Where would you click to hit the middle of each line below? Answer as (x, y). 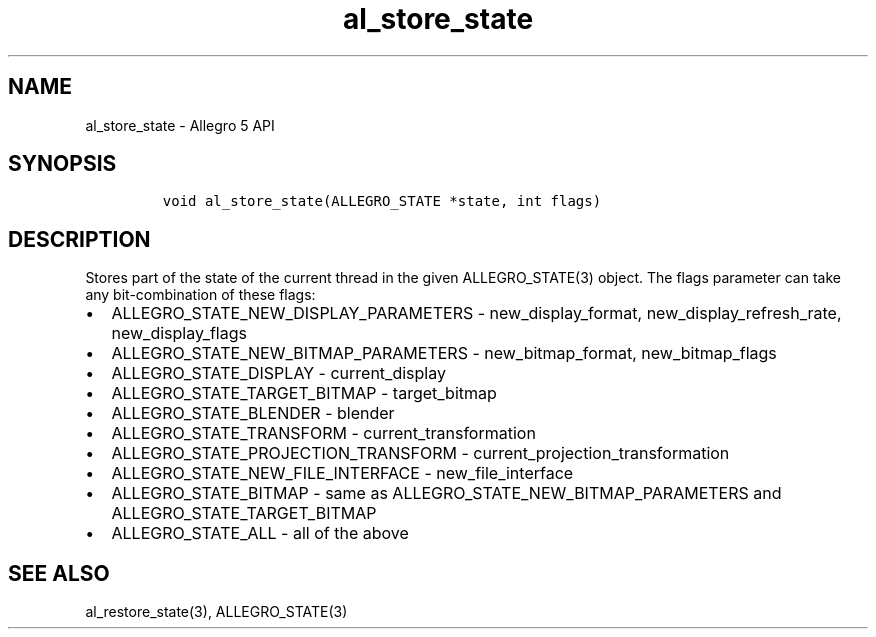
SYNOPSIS (62, 164)
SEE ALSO (59, 573)
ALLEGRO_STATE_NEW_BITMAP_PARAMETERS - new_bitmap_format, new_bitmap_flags (444, 353)
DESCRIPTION (79, 239)
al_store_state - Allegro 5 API (180, 125)
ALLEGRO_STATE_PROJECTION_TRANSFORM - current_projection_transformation (420, 453)
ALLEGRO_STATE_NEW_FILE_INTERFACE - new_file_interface (342, 473)
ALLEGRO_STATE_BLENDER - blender (253, 413)
